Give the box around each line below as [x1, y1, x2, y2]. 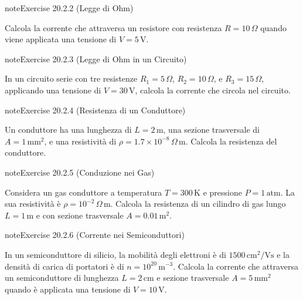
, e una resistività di [44, 135, 117, 147]
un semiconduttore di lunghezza [5, 271, 119, 284]
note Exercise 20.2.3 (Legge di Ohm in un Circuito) [5, 52, 187, 65]
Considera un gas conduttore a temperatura [5, 186, 162, 198]
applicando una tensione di [5, 83, 101, 96]
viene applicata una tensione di [5, 33, 117, 45]
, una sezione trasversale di [163, 123, 260, 136]
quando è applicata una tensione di [5, 283, 131, 295]
